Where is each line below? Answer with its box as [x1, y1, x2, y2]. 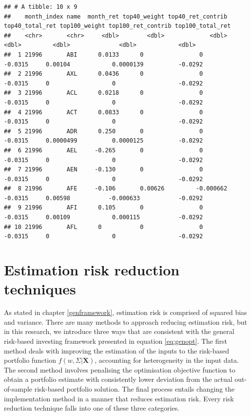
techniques [4, 279, 76, 299]
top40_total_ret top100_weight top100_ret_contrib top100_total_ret [4, 22, 231, 30]
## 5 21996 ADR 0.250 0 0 [4, 127, 203, 135]
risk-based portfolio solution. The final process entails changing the [34, 383, 235, 394]
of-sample [4, 383, 33, 394]
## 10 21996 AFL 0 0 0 [4, 223, 203, 230]
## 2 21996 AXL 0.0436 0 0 [4, 70, 203, 78]
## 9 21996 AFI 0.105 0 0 [4, 204, 203, 211]
